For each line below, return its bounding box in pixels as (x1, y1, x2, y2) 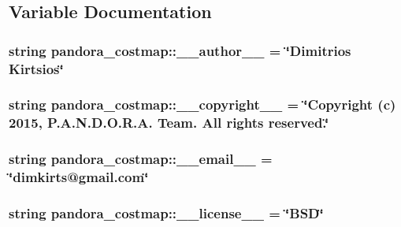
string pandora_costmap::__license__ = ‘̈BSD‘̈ (9, 203, 324, 222)
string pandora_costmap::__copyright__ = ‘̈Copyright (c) (9, 95, 396, 114)
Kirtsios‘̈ (9, 58, 64, 78)
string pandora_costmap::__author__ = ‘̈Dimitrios (9, 40, 351, 60)
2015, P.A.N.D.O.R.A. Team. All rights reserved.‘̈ (9, 113, 329, 132)
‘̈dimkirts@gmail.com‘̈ (9, 167, 149, 187)
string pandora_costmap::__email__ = (9, 149, 273, 169)
